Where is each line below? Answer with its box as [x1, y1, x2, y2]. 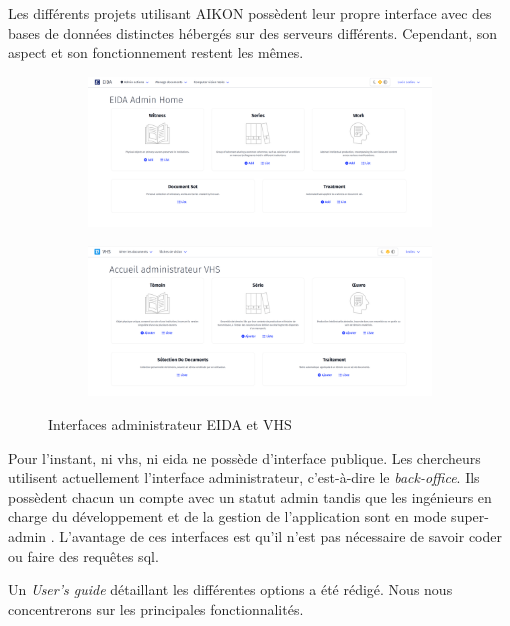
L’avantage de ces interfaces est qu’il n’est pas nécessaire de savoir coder [59, 525, 502, 546]
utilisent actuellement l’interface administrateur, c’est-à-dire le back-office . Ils [8, 467, 480, 488]
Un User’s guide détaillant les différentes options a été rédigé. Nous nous [8, 579, 453, 600]
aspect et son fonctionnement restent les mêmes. [8, 42, 304, 63]
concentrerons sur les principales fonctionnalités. [8, 598, 304, 619]
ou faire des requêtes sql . [8, 545, 159, 566]
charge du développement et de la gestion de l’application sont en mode [8, 506, 447, 527]
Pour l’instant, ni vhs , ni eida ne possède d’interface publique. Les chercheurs [8, 447, 481, 468]
